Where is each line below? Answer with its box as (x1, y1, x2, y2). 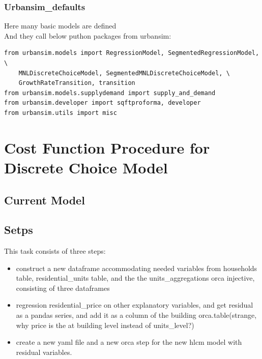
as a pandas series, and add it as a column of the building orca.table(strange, (16, 310, 257, 320)
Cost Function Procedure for (4, 137, 210, 158)
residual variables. (16, 346, 72, 357)
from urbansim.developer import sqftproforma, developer (4, 99, 201, 107)
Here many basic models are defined (4, 20, 117, 31)
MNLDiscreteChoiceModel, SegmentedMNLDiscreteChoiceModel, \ (18, 69, 230, 77)
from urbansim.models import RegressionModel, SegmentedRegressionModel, (4, 49, 259, 57)
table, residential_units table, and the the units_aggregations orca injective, (16, 273, 255, 283)
